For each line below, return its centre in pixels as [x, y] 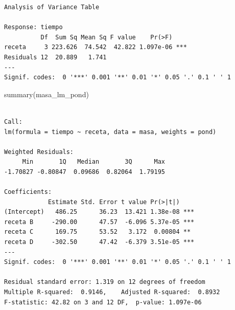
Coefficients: [28, 192]
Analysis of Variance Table [52, 7]
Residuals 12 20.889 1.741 [55, 57]
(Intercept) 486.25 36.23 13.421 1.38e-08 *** [99, 212]
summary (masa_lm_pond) [46, 94]
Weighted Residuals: [39, 152]
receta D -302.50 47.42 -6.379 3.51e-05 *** [99, 242]
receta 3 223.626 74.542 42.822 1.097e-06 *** [96, 47]
